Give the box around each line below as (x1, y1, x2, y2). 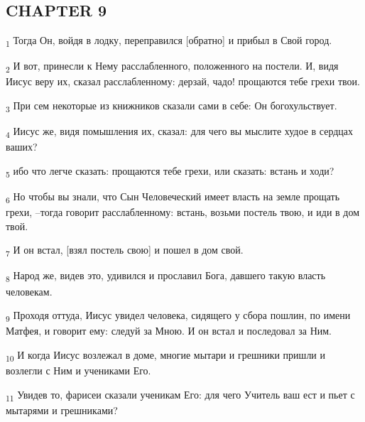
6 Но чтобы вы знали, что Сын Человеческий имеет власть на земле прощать (6, 189, 340, 205)
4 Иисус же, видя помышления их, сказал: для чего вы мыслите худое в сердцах (6, 124, 354, 140)
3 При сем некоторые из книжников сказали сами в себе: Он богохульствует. (6, 98, 337, 114)
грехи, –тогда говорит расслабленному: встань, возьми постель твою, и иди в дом (6, 205, 360, 220)
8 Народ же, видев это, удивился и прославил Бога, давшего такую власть (6, 268, 326, 285)
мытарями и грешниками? (6, 402, 118, 417)
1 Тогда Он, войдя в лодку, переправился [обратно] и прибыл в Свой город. (6, 33, 332, 49)
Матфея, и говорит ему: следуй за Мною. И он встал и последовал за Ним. (6, 323, 332, 338)
